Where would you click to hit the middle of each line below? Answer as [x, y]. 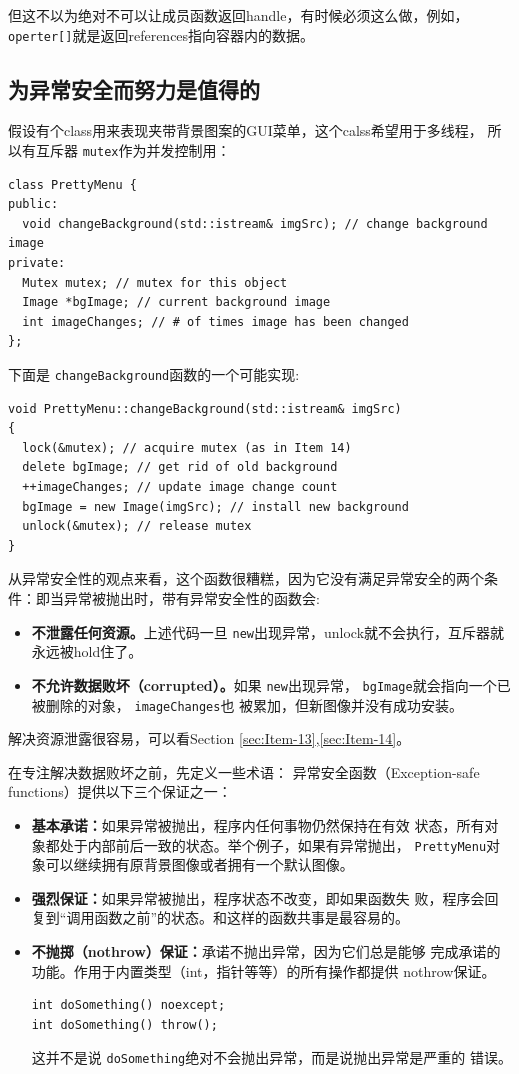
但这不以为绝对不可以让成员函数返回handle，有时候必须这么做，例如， [238, 15]
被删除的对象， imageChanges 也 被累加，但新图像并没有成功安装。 [247, 704]
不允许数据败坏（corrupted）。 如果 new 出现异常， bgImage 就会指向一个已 [271, 684]
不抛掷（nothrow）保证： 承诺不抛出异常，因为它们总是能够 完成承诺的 [266, 951]
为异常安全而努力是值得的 [134, 88]
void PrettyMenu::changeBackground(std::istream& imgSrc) [205, 408]
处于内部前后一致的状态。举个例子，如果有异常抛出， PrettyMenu [273, 844]
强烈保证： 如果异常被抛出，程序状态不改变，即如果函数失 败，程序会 [258, 897]
